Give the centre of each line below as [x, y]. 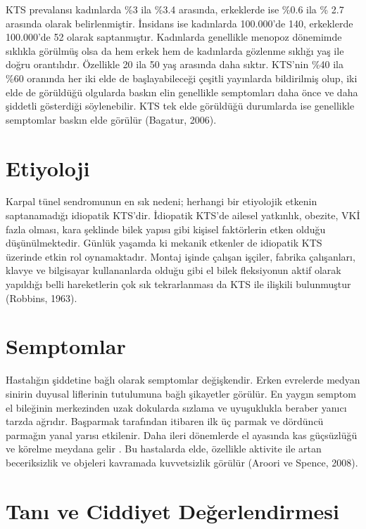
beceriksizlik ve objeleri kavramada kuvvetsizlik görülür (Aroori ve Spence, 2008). [182, 462]
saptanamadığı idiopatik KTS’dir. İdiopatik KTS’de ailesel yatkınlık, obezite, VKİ [183, 215]
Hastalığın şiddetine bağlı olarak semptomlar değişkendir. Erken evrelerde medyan [183, 380]
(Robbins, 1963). [42, 298]
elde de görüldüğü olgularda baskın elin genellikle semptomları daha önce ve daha [182, 92]
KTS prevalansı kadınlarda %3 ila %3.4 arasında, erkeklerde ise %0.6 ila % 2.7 [175, 9]
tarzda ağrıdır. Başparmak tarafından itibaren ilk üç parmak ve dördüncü [165, 421]
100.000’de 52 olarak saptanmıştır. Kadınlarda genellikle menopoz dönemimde [174, 37]
